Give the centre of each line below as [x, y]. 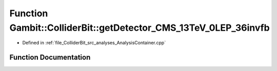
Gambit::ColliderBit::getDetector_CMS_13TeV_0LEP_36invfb [140, 28]
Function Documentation [50, 57]
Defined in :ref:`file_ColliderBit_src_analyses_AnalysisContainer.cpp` [94, 43]
